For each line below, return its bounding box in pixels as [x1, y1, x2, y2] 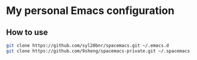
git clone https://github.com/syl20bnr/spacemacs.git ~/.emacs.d [6, 43, 169, 48]
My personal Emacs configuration [6, 4, 175, 17]
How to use [6, 27, 48, 37]
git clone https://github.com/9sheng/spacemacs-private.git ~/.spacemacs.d [6, 48, 195, 54]
